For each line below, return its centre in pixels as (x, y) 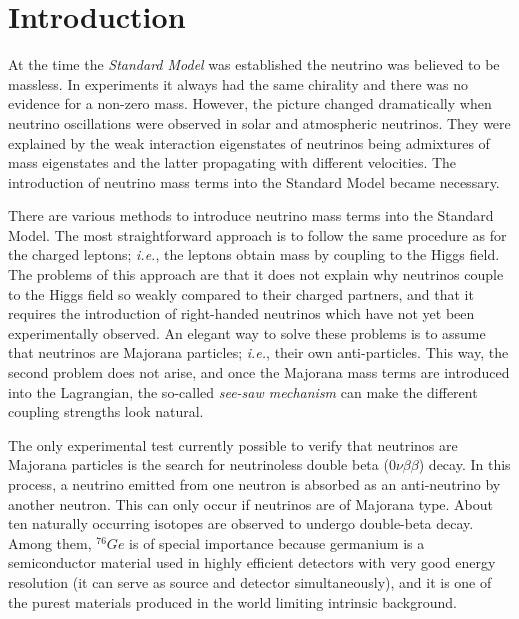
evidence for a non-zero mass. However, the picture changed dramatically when (250, 103)
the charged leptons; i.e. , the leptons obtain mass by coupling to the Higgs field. (254, 254)
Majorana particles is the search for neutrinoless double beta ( (198, 464)
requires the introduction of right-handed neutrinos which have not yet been (241, 313)
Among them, (50, 542)
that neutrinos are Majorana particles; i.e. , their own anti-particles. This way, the (258, 352)
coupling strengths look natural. (106, 411)
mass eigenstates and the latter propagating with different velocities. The (232, 162)
